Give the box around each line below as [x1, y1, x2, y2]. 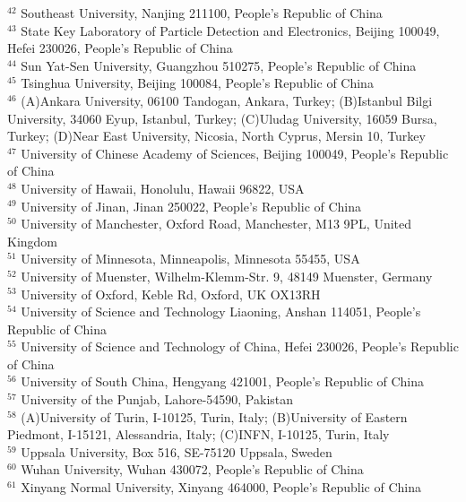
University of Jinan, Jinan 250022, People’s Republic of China [21, 196, 362, 215]
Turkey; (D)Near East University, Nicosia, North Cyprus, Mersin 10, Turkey [7, 126, 426, 145]
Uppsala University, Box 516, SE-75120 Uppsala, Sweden [21, 442, 332, 461]
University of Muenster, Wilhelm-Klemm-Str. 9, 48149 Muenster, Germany [21, 266, 433, 285]
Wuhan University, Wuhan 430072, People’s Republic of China [21, 460, 364, 479]
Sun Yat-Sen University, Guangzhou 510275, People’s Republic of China [21, 56, 417, 74]
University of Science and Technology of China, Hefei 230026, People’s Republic [21, 337, 459, 356]
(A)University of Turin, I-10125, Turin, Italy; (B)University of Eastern [21, 407, 408, 426]
